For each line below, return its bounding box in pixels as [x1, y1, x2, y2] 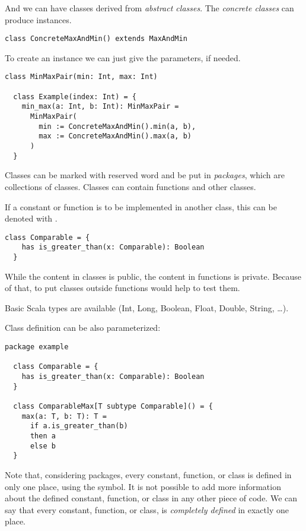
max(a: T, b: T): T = [21, 412, 107, 421]
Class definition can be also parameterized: [5, 321, 161, 334]
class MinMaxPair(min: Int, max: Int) [5, 72, 158, 81]
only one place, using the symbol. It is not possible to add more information [5, 480, 281, 492]
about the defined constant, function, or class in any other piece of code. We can [5, 492, 298, 504]
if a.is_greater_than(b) [30, 422, 128, 431]
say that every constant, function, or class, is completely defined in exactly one [5, 503, 289, 516]
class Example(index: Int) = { [13, 92, 136, 101]
